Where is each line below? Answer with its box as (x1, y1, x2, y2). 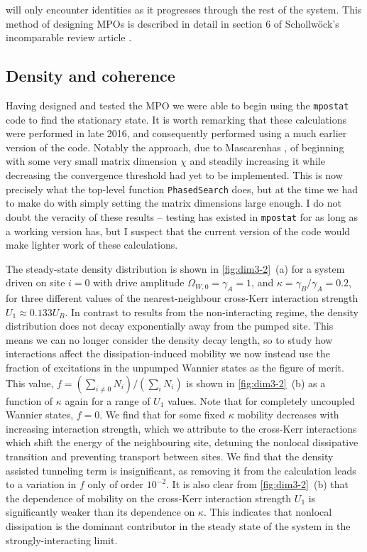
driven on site (6, 275, 65, 290)
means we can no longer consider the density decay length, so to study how (6, 332, 333, 347)
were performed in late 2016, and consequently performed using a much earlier (6, 126, 347, 141)
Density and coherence (6, 65, 175, 87)
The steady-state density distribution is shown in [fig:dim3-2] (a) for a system (6, 261, 345, 276)
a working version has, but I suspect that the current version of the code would (6, 223, 351, 238)
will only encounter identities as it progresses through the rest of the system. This (6, 2, 362, 16)
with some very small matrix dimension (6, 153, 177, 168)
